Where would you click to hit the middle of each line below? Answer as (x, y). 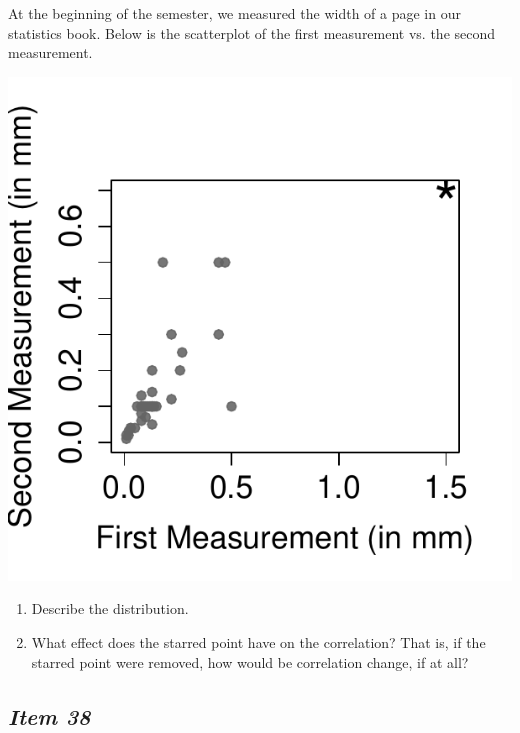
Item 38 (49, 715)
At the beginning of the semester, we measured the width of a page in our (234, 13)
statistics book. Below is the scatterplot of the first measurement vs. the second (252, 32)
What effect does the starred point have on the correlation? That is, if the (258, 641)
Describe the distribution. (110, 608)
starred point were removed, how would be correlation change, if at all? (250, 661)
